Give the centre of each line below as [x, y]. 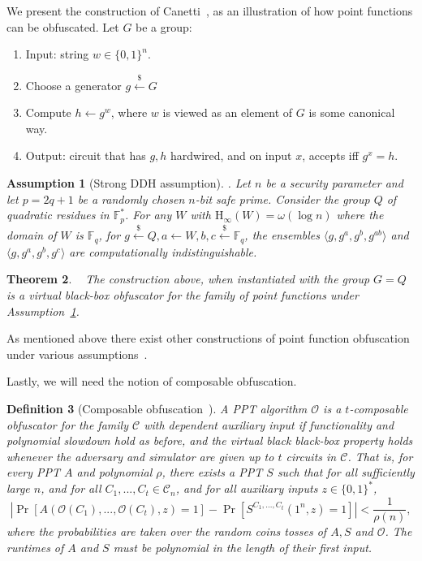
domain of [32, 235]
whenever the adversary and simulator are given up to [140, 456]
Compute [48, 112]
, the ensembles [282, 235]
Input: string [57, 54]
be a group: [164, 26]
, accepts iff [330, 155]
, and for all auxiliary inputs [247, 488]
